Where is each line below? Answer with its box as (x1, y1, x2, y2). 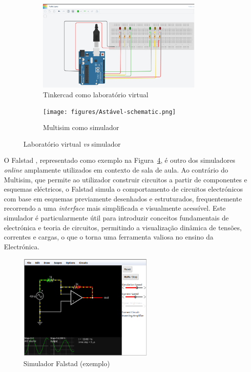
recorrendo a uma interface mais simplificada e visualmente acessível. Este (4, 203, 226, 213)
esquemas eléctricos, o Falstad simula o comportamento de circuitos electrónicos (4, 184, 243, 194)
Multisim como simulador (43, 122, 119, 132)
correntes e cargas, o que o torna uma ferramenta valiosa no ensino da (4, 232, 213, 242)
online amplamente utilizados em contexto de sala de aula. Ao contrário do (4, 165, 228, 175)
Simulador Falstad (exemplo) (23, 358, 110, 369)
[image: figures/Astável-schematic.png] (43, 108, 176, 115)
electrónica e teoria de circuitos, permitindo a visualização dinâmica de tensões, (4, 222, 242, 232)
